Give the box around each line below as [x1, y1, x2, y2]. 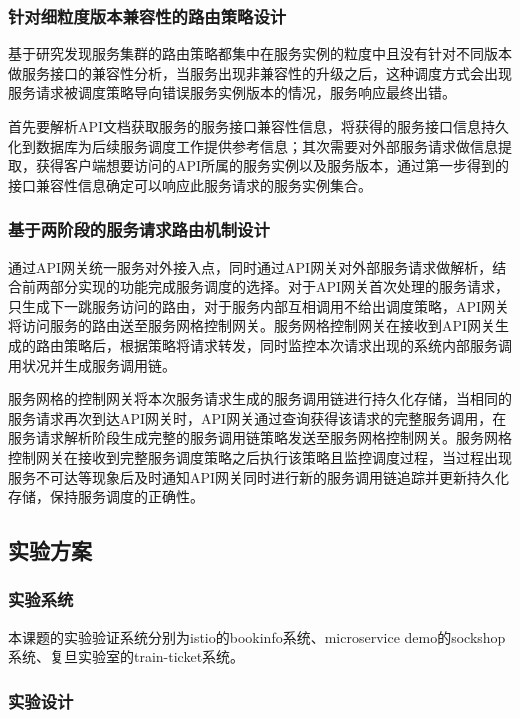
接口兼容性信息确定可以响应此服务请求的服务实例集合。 [8, 174, 372, 195]
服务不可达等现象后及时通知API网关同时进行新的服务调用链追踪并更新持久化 [8, 466, 510, 487]
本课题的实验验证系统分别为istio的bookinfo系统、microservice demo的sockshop [8, 626, 506, 647]
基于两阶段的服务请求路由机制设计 [8, 217, 270, 242]
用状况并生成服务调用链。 [8, 354, 176, 375]
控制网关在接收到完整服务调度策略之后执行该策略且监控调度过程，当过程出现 [8, 446, 512, 467]
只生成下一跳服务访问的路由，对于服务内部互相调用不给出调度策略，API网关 [8, 295, 510, 316]
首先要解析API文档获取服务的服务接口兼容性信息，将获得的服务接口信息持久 [8, 116, 510, 136]
